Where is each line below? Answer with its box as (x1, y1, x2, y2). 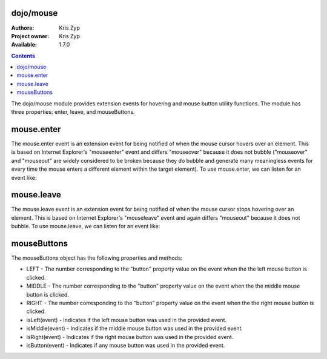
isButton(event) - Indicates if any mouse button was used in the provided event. (26, 342, 225, 349)
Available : (11, 41, 38, 48)
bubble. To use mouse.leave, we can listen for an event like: (11, 223, 160, 230)
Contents (11, 52, 36, 59)
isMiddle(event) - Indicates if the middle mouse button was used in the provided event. (26, 324, 243, 332)
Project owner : (11, 32, 50, 39)
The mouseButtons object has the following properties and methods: (11, 254, 183, 262)
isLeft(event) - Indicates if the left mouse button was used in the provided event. (26, 316, 227, 323)
